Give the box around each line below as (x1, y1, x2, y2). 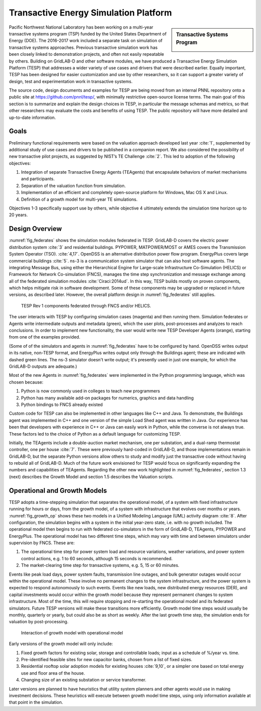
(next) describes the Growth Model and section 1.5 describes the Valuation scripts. (9, 473, 174, 480)
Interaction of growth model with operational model (21, 630, 123, 635)
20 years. (9, 212, 28, 218)
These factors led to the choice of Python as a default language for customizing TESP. (9, 431, 181, 436)
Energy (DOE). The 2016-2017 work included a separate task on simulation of (9, 38, 163, 44)
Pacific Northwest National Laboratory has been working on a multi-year (9, 24, 154, 30)
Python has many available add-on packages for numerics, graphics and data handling (21, 395, 194, 401)
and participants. (21, 176, 55, 182)
